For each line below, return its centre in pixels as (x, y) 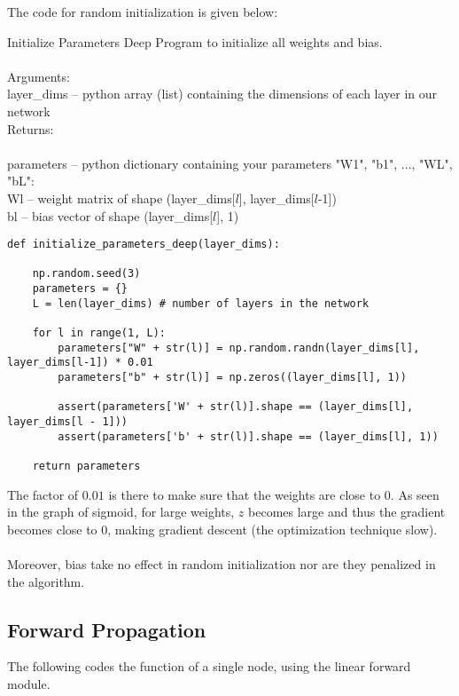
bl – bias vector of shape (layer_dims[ (110, 215)
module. (29, 683)
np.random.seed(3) (86, 274)
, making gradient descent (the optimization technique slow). (272, 529)
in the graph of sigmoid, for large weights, (121, 512)
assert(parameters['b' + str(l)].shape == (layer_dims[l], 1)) (248, 436)
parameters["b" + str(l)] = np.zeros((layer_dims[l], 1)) (233, 378)
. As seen (415, 494)
